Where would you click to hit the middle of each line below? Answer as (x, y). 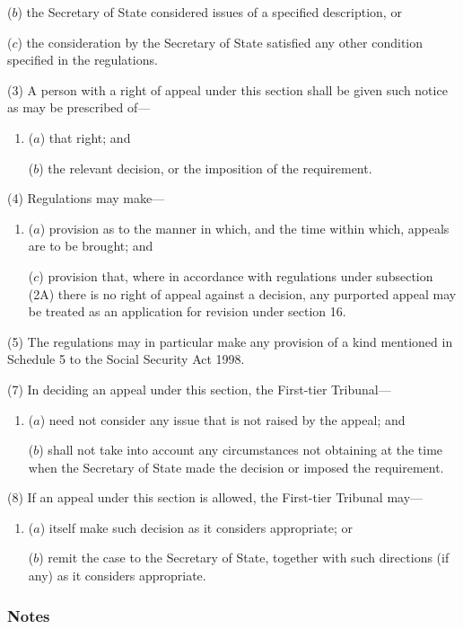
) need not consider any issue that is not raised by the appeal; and (223, 419)
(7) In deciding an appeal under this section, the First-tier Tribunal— (199, 389)
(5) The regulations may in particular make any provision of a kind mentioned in (230, 341)
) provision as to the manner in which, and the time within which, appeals (245, 228)
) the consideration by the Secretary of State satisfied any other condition (220, 42)
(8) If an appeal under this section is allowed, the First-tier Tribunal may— (215, 497)
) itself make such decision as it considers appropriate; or (196, 527)
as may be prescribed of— (79, 107)
